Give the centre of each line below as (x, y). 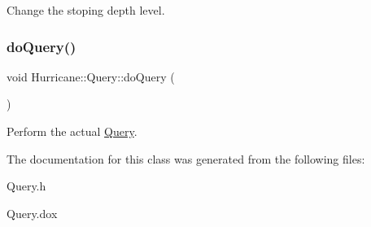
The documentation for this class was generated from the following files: (186, 158)
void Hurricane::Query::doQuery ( (91, 76)
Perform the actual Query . (72, 131)
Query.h (26, 186)
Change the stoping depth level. (86, 10)
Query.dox (32, 213)
